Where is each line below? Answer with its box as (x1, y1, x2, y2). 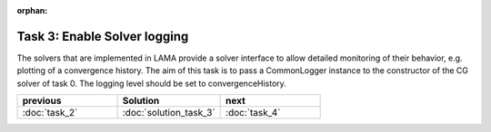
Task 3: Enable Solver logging (16, 28, 189, 44)
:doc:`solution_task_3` (122, 107, 215, 119)
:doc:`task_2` (22, 107, 78, 119)
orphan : (16, 5, 48, 15)
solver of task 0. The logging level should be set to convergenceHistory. (16, 78, 286, 89)
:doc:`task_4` (225, 107, 281, 119)
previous (22, 95, 62, 108)
